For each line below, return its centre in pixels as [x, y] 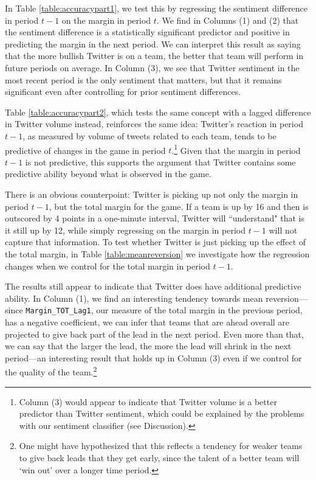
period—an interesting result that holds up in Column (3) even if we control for [153, 357]
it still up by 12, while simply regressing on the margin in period [125, 230]
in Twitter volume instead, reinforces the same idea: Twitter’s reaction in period [154, 124]
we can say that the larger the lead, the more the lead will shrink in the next [148, 346]
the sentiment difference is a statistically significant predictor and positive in [147, 32]
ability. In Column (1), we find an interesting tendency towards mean [134, 298]
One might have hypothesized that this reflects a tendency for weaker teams [161, 446]
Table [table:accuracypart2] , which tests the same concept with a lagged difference [158, 112]
